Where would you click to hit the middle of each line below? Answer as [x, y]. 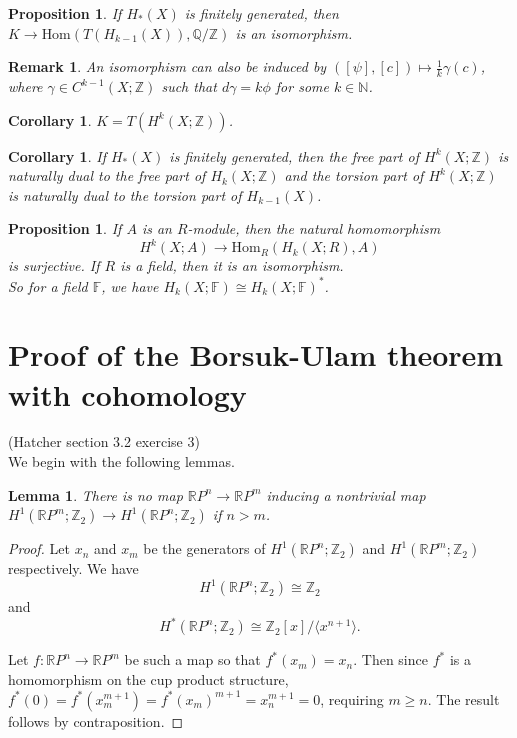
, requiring [352, 698]
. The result [463, 698]
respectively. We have [73, 568]
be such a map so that [192, 659]
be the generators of [204, 548]
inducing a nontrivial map [346, 494]
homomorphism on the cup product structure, [148, 679]
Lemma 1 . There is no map [95, 494]
